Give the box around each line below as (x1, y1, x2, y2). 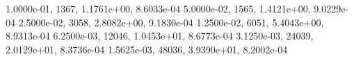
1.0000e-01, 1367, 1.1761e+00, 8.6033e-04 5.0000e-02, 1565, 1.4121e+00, (6, 1, 311, 15)
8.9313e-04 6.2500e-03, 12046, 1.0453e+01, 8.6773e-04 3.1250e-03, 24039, (6, 28, 314, 43)
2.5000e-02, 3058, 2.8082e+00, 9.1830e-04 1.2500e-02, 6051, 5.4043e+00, (18, 15, 324, 29)
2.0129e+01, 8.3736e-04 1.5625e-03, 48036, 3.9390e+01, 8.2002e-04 (6, 42, 288, 56)
